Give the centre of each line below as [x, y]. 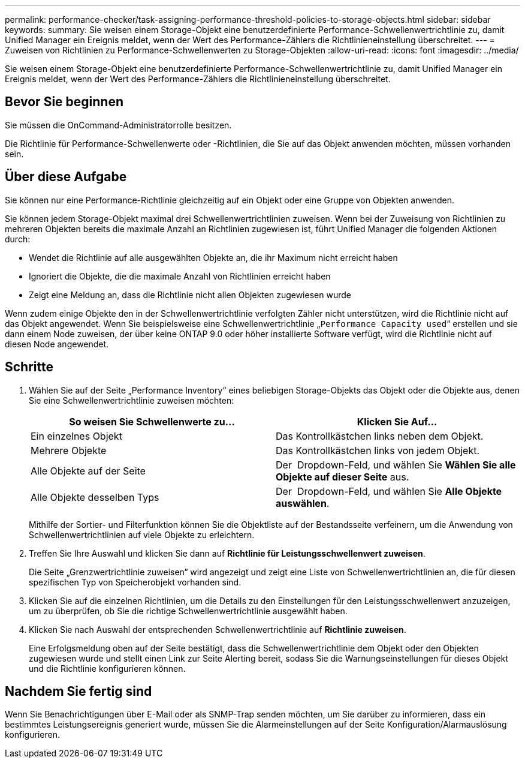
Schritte [29, 367]
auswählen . [303, 503]
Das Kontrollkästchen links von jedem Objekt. [378, 450]
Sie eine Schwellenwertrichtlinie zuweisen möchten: [132, 400]
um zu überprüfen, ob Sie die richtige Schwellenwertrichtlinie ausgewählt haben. [188, 611]
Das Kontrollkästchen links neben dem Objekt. [380, 436]
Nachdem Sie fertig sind [79, 691]
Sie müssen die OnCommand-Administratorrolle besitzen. [118, 125]
